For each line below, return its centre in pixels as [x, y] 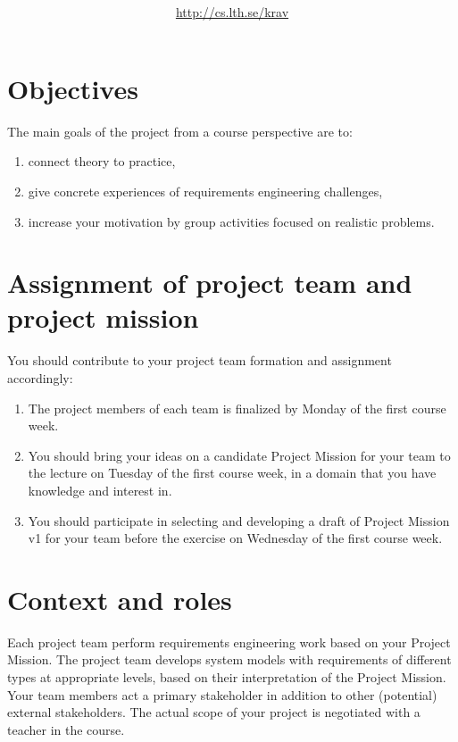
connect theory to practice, [102, 161]
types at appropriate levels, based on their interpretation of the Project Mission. [227, 677]
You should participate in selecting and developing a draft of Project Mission [239, 520]
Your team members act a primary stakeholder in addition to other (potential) [222, 694]
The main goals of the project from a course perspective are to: [180, 131]
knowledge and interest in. [100, 490]
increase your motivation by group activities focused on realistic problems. [231, 221]
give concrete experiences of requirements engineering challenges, [205, 191]
